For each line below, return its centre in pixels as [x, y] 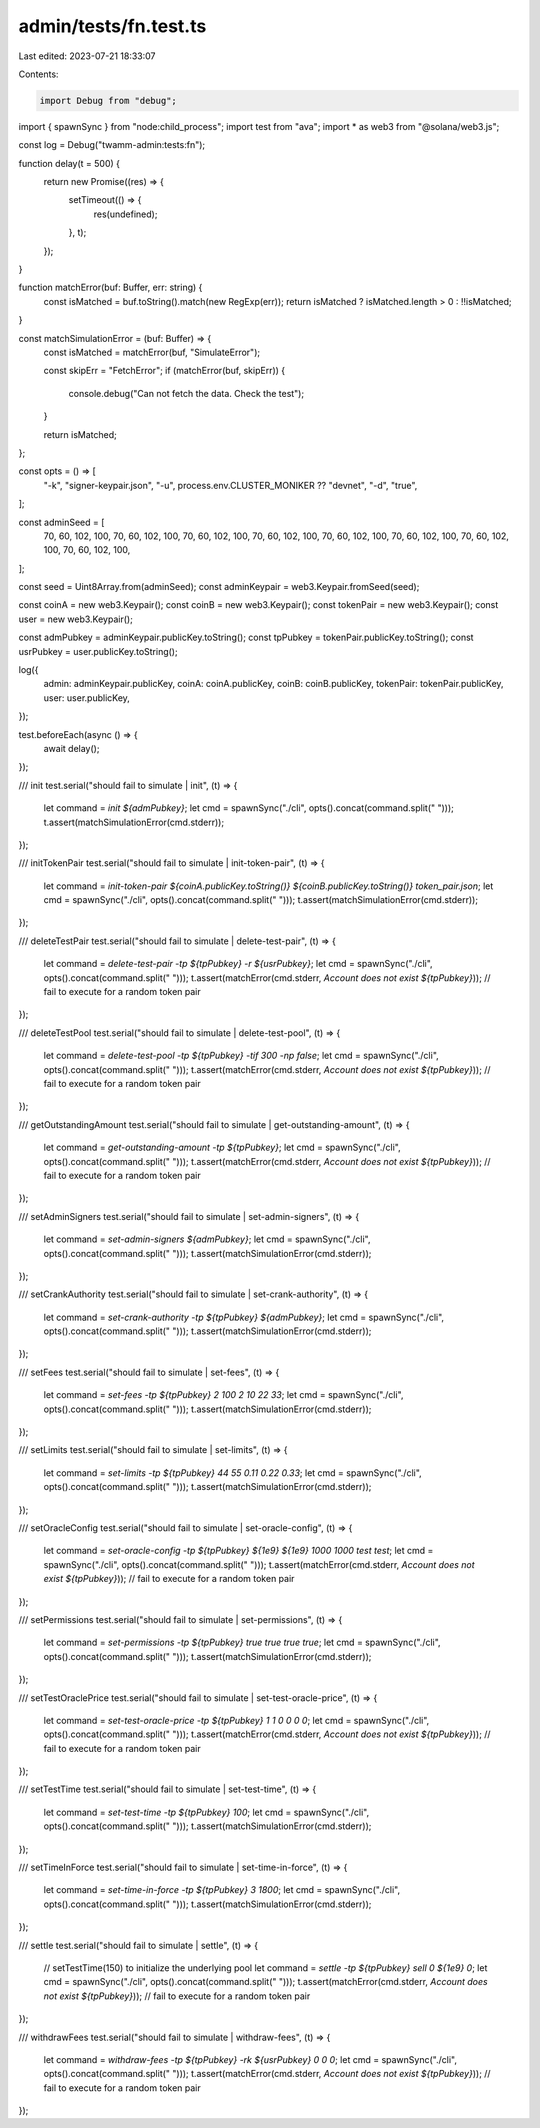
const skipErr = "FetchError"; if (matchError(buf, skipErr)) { [164, 371]
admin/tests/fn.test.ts [112, 26]
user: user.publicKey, [86, 697]
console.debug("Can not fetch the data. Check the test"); [186, 393]
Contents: [38, 74]
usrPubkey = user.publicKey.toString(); [98, 651]
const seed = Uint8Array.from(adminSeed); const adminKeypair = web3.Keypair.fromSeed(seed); [219, 587]
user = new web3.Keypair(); [76, 619]
